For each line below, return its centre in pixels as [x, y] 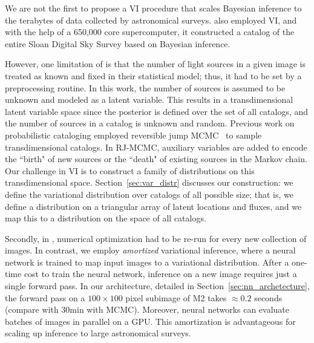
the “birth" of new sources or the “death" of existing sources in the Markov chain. [156, 159]
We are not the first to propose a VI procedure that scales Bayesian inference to [153, 8]
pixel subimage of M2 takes [176, 297]
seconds [268, 297]
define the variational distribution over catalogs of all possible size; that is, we [149, 194]
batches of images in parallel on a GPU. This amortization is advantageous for [150, 321]
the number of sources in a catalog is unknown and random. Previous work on [150, 123]
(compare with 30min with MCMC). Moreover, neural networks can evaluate [147, 309]
